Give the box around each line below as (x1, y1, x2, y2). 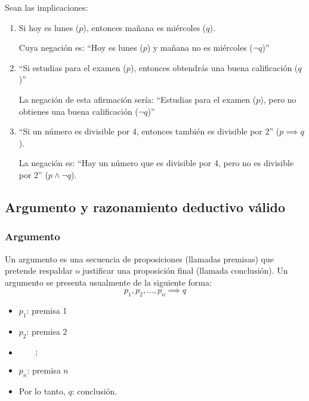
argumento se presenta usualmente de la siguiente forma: (5, 276, 212, 288)
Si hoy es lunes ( (18, 21, 79, 33)
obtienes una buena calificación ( (18, 105, 138, 117)
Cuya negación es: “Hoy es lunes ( (18, 41, 143, 54)
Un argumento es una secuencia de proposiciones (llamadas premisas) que (5, 252, 274, 265)
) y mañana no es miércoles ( (147, 41, 253, 54)
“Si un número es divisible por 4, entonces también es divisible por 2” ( (18, 125, 280, 137)
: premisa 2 (26, 325, 67, 337)
